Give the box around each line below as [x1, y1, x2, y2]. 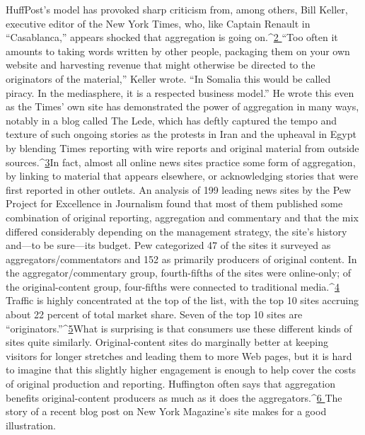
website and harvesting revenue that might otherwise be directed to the [6, 57, 315, 72]
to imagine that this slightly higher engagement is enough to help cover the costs [6, 362, 357, 377]
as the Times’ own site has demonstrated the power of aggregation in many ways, [6, 99, 359, 114]
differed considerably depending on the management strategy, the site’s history [6, 224, 347, 238]
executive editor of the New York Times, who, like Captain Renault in [6, 16, 311, 30]
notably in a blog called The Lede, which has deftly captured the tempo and [6, 112, 337, 127]
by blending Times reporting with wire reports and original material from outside [6, 140, 359, 155]
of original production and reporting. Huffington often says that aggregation [6, 376, 335, 391]
